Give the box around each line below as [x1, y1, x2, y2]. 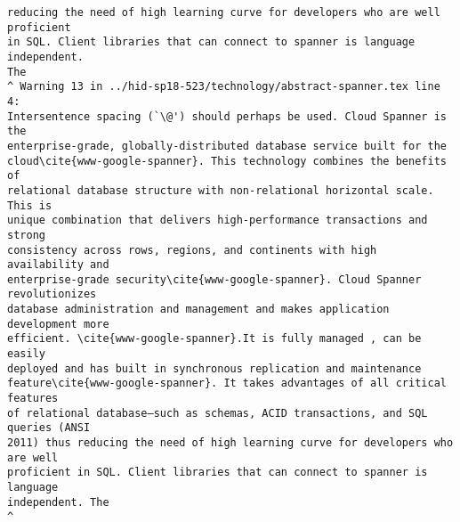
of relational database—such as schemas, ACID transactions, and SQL [7, 406, 428, 420]
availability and [7, 258, 109, 272]
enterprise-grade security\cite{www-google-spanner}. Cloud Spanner [7, 273, 422, 286]
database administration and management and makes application [7, 303, 390, 316]
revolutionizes [7, 288, 97, 301]
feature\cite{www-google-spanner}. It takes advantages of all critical [7, 377, 447, 390]
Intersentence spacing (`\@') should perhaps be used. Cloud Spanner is [7, 110, 447, 123]
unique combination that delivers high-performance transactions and [7, 214, 428, 227]
